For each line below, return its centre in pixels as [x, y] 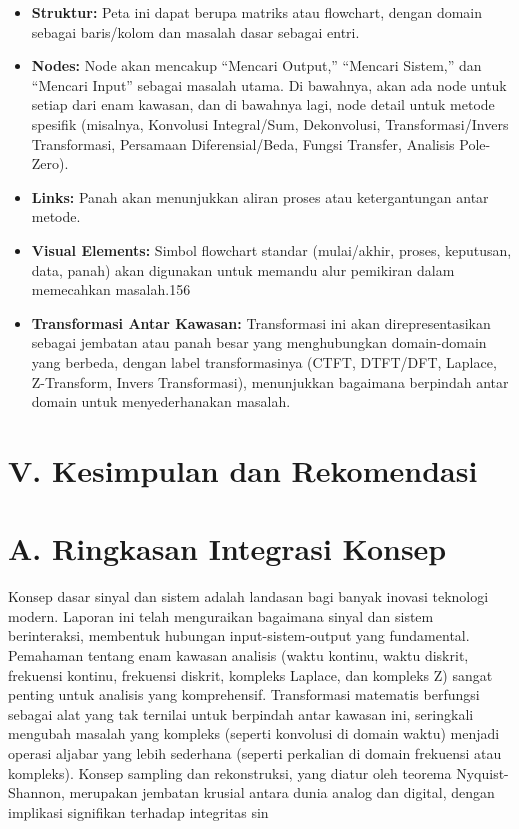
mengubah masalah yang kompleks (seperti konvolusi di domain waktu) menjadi [254, 733]
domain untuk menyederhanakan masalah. [161, 401]
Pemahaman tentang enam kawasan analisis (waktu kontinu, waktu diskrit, [238, 654]
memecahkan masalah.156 [111, 289]
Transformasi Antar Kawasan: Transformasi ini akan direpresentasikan [261, 322]
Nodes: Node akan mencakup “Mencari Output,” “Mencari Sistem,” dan [256, 65]
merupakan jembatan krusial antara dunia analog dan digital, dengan [282, 792]
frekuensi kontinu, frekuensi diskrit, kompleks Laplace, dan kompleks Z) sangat [250, 674]
